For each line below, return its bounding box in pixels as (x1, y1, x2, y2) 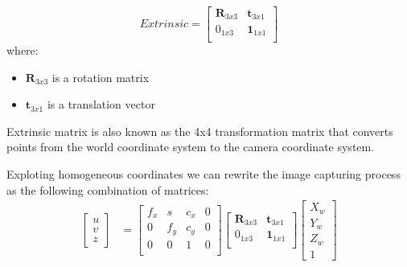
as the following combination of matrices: (6, 181, 209, 198)
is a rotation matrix (51, 68, 150, 85)
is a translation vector (47, 96, 155, 113)
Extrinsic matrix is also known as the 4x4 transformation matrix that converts (6, 122, 393, 139)
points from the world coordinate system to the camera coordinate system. (6, 138, 375, 155)
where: (6, 42, 39, 58)
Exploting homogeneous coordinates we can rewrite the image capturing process (6, 165, 401, 182)
